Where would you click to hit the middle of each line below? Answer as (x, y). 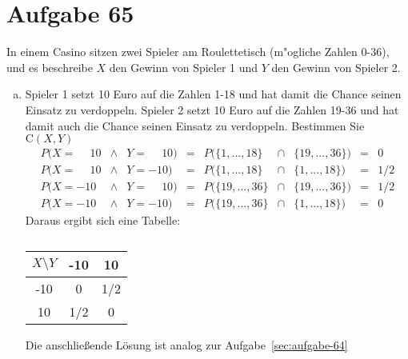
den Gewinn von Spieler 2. (336, 67)
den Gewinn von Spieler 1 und (184, 67)
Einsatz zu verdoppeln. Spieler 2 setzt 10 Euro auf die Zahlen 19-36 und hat (212, 109)
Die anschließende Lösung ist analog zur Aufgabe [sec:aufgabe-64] (186, 344)
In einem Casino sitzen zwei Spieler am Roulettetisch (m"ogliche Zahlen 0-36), (198, 52)
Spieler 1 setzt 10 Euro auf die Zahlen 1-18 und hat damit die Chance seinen (213, 94)
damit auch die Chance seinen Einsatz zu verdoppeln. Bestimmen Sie (195, 125)
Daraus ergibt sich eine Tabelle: (103, 220)
